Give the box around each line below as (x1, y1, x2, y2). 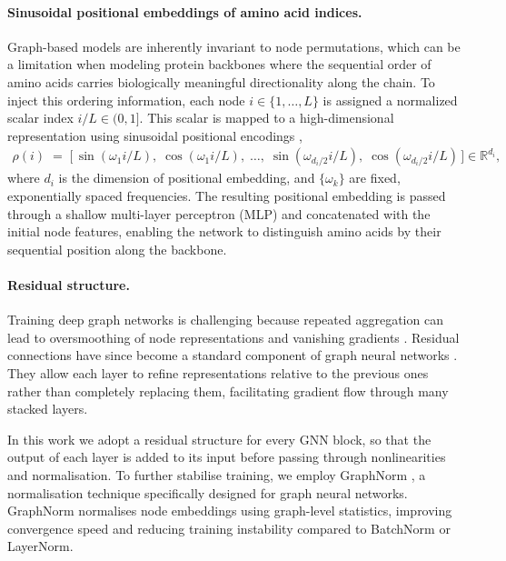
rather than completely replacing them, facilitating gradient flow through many (7, 381, 449, 400)
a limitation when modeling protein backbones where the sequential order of (7, 55, 432, 74)
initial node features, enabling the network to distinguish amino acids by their (7, 222, 442, 241)
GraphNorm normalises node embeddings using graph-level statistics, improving (7, 501, 452, 520)
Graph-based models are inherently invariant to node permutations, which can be (7, 36, 461, 55)
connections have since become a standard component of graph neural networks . (7, 346, 458, 365)
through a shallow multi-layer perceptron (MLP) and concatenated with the (7, 204, 431, 223)
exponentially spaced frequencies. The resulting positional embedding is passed (7, 185, 446, 205)
